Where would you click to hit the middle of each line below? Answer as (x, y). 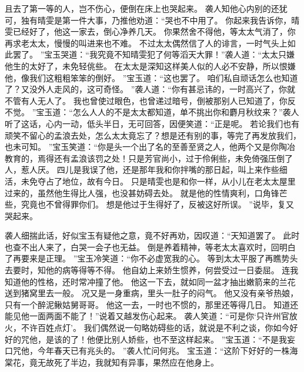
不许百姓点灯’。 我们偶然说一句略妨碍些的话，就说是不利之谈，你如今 (155, 328)
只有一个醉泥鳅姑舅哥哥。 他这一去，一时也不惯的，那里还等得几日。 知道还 (152, 304)
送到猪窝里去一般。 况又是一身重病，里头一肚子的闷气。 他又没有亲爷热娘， (152, 293)
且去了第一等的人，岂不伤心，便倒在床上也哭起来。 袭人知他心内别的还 (142, 8)
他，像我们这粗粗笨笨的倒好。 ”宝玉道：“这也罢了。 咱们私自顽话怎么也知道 (151, 77)
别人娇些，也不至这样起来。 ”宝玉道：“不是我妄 (203, 339)
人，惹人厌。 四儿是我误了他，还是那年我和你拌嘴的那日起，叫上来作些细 (146, 170)
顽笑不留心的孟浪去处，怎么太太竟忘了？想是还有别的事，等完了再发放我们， (153, 135)
